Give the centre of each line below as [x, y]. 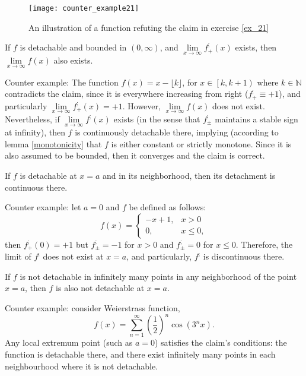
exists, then [256, 47]
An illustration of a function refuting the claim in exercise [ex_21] [149, 27]
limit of [18, 256]
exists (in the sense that [157, 119]
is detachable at [48, 175]
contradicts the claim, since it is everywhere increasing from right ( [127, 94]
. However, [141, 105]
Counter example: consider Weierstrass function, [93, 307]
